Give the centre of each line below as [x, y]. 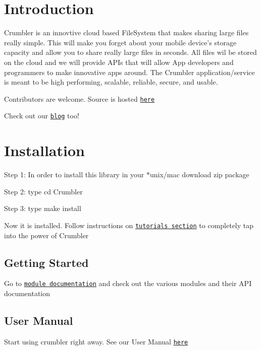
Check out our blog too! [42, 116]
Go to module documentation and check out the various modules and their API [128, 283]
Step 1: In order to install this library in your [74, 174]
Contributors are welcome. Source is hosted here [80, 98]
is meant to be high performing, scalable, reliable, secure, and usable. [111, 82]
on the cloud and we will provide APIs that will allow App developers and [119, 62]
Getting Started [46, 262]
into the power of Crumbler [46, 235]
